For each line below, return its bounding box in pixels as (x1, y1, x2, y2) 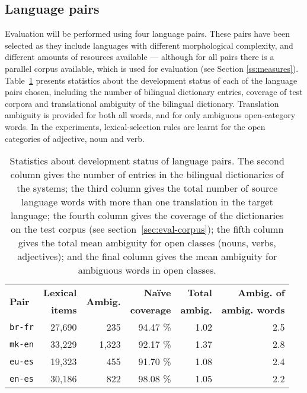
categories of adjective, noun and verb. (5, 132, 145, 144)
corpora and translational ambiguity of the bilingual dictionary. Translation (5, 97, 279, 109)
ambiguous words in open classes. (78, 263, 216, 277)
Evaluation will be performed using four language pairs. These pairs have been (5, 27, 290, 40)
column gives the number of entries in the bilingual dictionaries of (10, 167, 284, 182)
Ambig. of (238, 286, 285, 300)
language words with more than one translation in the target (21, 195, 273, 209)
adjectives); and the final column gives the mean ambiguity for (17, 249, 277, 264)
